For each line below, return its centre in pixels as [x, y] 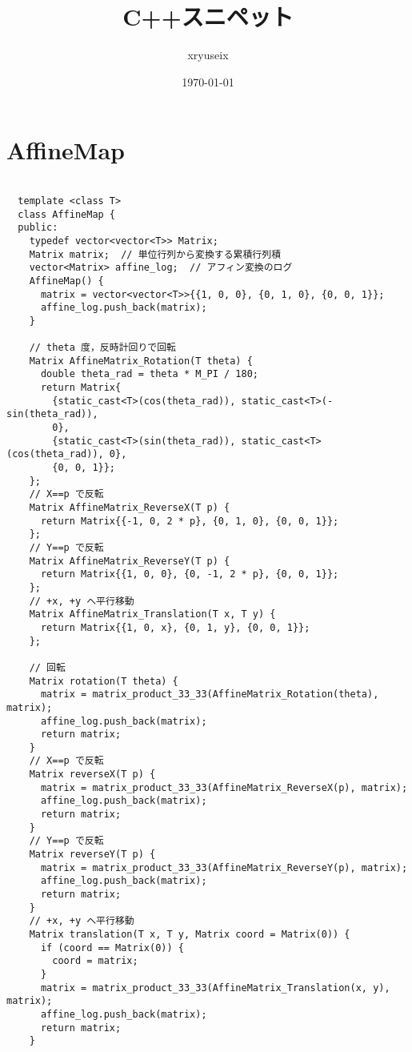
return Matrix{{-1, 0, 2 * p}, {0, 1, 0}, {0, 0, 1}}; [190, 521]
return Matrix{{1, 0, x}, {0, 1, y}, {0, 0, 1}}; [175, 627]
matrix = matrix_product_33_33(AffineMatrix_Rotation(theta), [210, 695]
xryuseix [208, 55]
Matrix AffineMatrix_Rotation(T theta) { [141, 361]
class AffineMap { [67, 214]
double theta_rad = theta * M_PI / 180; [149, 374]
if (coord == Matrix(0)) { [112, 948]
